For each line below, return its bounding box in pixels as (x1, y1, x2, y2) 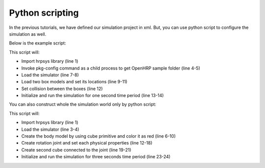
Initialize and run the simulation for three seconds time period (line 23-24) (21, 154, 171, 160)
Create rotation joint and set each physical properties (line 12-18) (21, 140, 153, 146)
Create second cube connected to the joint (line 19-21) (21, 147, 132, 153)
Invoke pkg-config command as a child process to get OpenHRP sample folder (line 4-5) (21, 65, 201, 71)
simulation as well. (9, 31, 47, 37)
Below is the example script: (9, 40, 66, 46)
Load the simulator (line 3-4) (21, 126, 79, 132)
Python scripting (9, 7, 79, 18)
